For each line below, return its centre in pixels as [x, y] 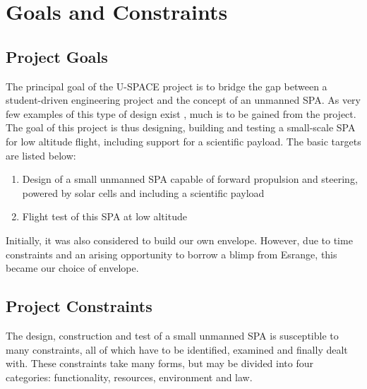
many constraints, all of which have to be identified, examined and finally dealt [177, 349]
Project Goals [57, 56]
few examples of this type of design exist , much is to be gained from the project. [181, 113]
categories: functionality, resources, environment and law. [129, 377]
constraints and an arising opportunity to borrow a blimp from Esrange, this [172, 254]
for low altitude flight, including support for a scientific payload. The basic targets [183, 141]
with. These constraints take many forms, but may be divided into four [160, 363]
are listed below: [41, 155]
